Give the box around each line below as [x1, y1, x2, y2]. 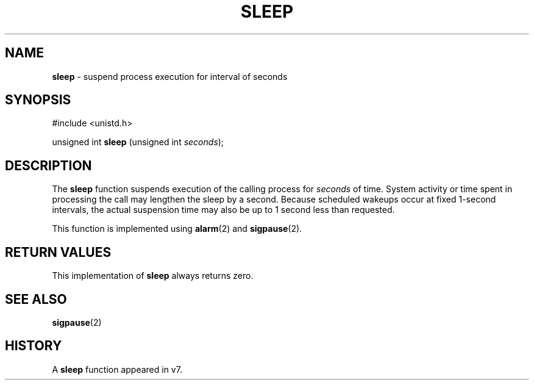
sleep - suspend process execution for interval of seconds [52, 71, 288, 82]
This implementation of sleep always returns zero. [52, 270, 254, 281]
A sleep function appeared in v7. [52, 364, 182, 375]
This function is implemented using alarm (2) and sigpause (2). [52, 223, 302, 234]
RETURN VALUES [5, 244, 112, 260]
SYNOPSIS [5, 92, 71, 108]
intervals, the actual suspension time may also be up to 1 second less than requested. [52, 204, 395, 215]
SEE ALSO [5, 291, 67, 307]
